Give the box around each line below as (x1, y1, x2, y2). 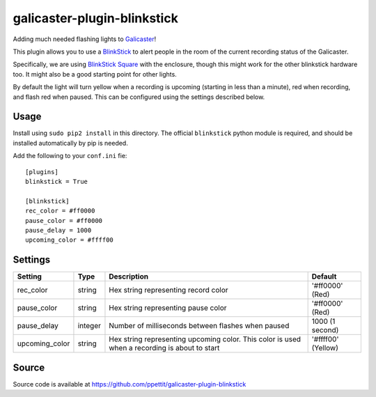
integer (77, 321, 101, 331)
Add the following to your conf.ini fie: (13, 152, 127, 160)
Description (109, 272, 149, 281)
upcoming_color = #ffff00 (25, 236, 114, 244)
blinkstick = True (25, 178, 88, 185)
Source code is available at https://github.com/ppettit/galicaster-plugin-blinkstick (13, 380, 246, 388)
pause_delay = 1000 (25, 226, 92, 234)
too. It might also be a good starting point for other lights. (13, 70, 177, 78)
